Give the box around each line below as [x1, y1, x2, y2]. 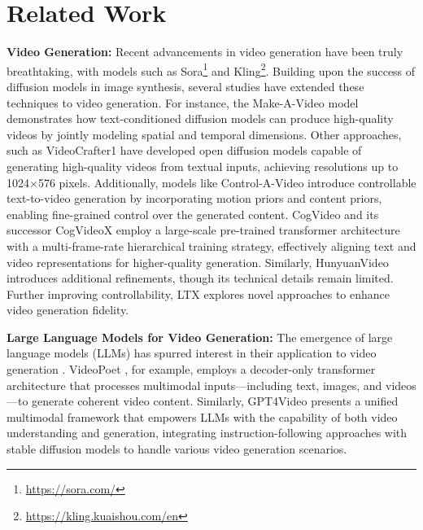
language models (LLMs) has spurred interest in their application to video [7, 344, 377, 361]
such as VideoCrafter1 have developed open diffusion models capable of [7, 142, 362, 159]
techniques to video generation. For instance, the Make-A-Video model [7, 94, 359, 111]
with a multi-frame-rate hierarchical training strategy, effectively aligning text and [7, 237, 416, 254]
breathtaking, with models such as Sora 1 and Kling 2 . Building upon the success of [7, 59, 416, 79]
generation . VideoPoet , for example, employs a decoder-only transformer [7, 361, 376, 378]
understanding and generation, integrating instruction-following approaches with [7, 424, 408, 441]
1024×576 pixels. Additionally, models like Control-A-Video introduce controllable [7, 173, 416, 191]
